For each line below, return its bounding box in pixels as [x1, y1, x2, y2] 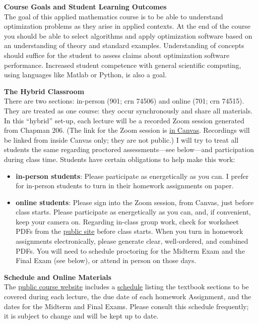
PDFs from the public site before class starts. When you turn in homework [15, 226, 243, 236]
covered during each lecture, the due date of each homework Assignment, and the [4, 291, 252, 302]
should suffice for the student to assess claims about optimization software [4, 50, 230, 60]
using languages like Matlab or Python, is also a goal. [4, 69, 167, 80]
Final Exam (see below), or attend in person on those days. [15, 255, 196, 266]
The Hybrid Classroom [4, 86, 84, 96]
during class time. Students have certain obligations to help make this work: [4, 154, 235, 164]
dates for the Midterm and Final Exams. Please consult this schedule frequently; [4, 301, 249, 311]
